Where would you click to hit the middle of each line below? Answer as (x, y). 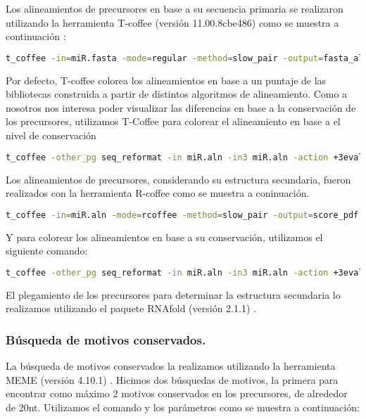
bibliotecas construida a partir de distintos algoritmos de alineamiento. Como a (177, 94)
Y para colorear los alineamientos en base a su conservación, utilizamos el (164, 237)
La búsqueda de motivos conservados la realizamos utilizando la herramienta (171, 366)
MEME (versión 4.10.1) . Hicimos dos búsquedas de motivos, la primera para (172, 379)
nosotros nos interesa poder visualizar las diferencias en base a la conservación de (181, 107)
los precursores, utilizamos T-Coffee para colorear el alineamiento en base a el (173, 121)
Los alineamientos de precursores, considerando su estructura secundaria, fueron (178, 179)
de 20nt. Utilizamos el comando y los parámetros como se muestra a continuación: (183, 407)
